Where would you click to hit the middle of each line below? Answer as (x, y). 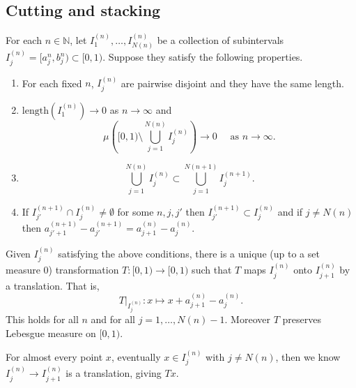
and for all (113, 319)
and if (290, 211)
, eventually (136, 357)
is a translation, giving (114, 373)
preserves (302, 319)
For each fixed (52, 83)
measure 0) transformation (62, 270)
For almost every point (54, 357)
